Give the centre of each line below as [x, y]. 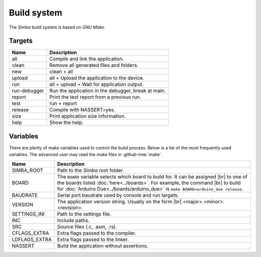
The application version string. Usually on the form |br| [120, 201]
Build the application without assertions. [103, 246]
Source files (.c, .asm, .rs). [87, 226]
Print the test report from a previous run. [95, 97]
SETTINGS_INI [28, 214]
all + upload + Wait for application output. [96, 84]
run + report [63, 103]
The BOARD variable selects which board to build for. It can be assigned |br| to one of [152, 177]
